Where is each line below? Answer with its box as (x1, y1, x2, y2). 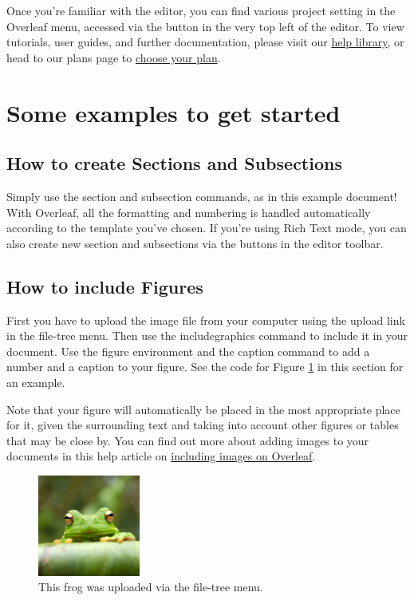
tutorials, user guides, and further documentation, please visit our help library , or (6, 34, 404, 50)
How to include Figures (6, 274, 203, 298)
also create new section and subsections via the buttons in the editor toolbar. (6, 235, 384, 251)
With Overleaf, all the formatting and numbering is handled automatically (6, 203, 371, 220)
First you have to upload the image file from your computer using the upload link (6, 311, 405, 328)
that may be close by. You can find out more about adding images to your (6, 432, 369, 448)
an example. (6, 373, 65, 390)
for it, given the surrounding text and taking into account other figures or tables (6, 416, 399, 433)
